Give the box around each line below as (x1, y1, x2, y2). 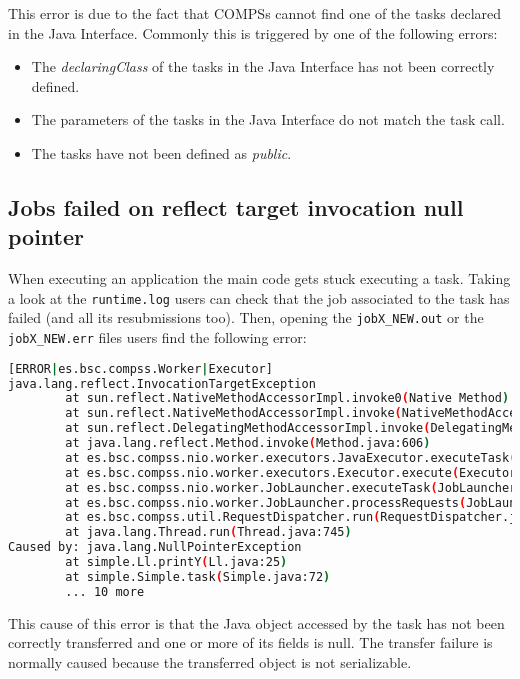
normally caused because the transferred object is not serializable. (8, 651, 412, 672)
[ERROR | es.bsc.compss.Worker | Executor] (8, 361, 273, 376)
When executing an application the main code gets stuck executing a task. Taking (8, 268, 511, 289)
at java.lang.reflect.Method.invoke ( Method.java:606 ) (65, 436, 431, 451)
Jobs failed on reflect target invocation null (8, 191, 464, 222)
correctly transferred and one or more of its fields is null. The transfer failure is (8, 632, 493, 653)
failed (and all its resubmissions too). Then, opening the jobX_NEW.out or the (8, 307, 484, 328)
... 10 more (65, 584, 145, 599)
